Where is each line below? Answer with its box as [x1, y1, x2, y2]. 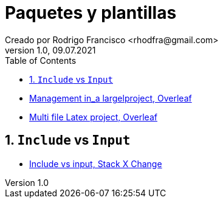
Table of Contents [5, 55, 77, 66]
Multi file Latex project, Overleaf [29, 111, 157, 122]
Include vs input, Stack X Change [29, 158, 162, 169]
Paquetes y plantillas [5, 2, 177, 23]
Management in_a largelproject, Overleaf [29, 92, 192, 103]
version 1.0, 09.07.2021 [5, 44, 96, 55]
